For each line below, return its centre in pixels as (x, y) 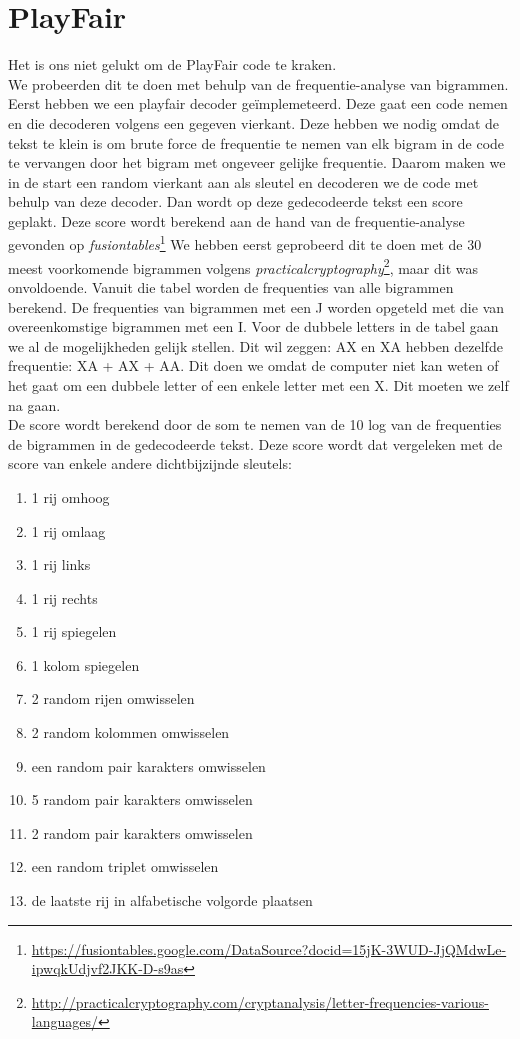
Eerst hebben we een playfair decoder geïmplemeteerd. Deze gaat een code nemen (258, 103)
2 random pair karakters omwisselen (142, 832)
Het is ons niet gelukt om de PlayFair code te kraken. (172, 64)
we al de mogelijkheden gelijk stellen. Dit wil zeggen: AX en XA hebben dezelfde (255, 345)
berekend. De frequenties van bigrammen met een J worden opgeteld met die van (256, 306)
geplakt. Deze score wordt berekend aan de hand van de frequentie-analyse (236, 220)
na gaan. (34, 404)
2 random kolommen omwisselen (130, 732)
